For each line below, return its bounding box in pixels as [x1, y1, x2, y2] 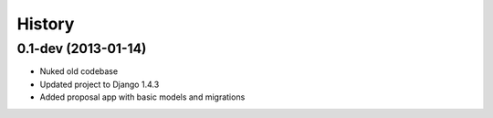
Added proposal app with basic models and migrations [39, 91, 246, 102]
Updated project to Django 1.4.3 [39, 79, 160, 90]
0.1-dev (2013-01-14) [16, 40, 147, 57]
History [16, 14, 75, 34]
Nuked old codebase [39, 66, 119, 77]
